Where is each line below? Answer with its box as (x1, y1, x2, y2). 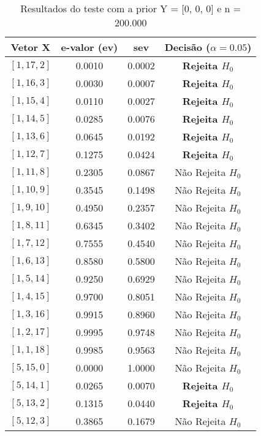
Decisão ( (164, 40, 211, 54)
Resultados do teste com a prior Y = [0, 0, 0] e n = (20, 1, 241, 15)
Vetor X (10, 40, 51, 54)
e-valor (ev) (61, 40, 118, 54)
